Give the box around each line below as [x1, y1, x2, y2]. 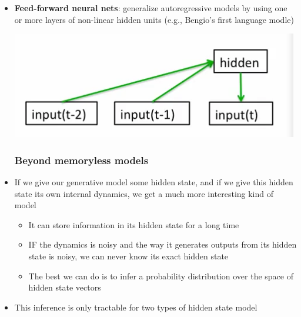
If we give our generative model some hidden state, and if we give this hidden [14, 176, 293, 188]
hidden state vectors [28, 281, 101, 293]
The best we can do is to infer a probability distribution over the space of [28, 269, 293, 282]
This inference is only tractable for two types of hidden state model [14, 301, 257, 313]
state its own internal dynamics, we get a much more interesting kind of [14, 187, 274, 199]
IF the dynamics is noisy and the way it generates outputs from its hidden [28, 238, 297, 251]
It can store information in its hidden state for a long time [28, 218, 239, 231]
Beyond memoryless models [14, 152, 149, 167]
